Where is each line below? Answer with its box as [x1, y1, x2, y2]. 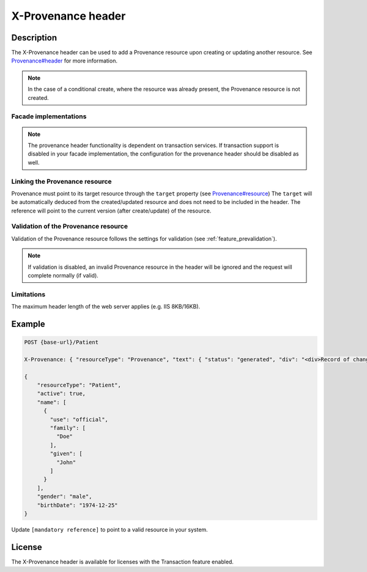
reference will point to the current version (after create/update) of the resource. [11, 207, 212, 214]
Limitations [11, 290, 46, 298]
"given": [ [50, 450, 83, 457]
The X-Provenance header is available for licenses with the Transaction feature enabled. [11, 558, 234, 565]
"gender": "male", [37, 493, 92, 500]
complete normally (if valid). [28, 271, 99, 279]
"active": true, [37, 390, 86, 397]
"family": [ [50, 424, 86, 432]
